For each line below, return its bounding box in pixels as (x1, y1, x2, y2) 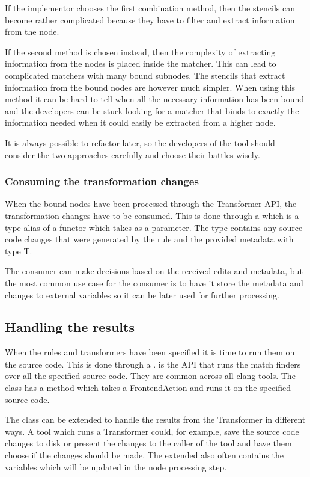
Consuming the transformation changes (5, 174, 199, 189)
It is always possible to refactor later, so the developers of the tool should (5, 136, 275, 149)
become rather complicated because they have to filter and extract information (5, 13, 295, 26)
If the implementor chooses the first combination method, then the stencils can (5, 2, 296, 14)
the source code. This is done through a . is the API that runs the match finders (5, 357, 301, 370)
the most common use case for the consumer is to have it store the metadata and (5, 276, 303, 289)
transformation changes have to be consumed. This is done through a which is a (5, 209, 299, 221)
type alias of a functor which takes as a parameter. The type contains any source (5, 221, 303, 233)
